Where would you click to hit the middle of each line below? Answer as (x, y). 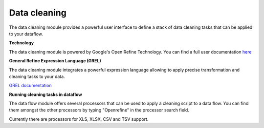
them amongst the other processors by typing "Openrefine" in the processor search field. (99, 110)
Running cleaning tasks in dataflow (46, 94)
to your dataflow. (26, 34)
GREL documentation (30, 86)
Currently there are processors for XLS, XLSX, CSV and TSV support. (79, 119)
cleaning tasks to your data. (37, 76)
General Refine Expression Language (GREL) (55, 61)
